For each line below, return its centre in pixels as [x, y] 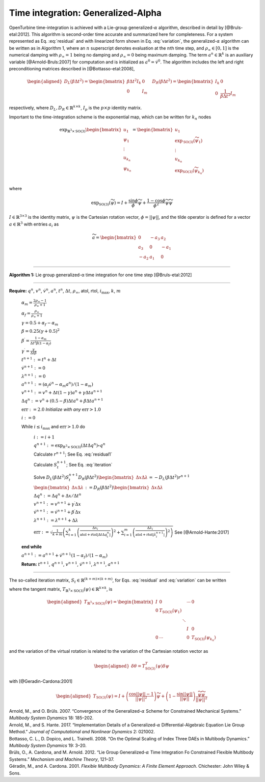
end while [31, 547]
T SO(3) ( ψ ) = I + [109, 696]
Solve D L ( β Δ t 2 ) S [51, 477]
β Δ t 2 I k [134, 82]
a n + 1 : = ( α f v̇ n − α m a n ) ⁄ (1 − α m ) [57, 385]
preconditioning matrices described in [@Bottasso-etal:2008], [72, 68]
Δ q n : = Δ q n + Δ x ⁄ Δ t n [57, 495]
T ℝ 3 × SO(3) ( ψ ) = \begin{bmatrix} [119, 603]
